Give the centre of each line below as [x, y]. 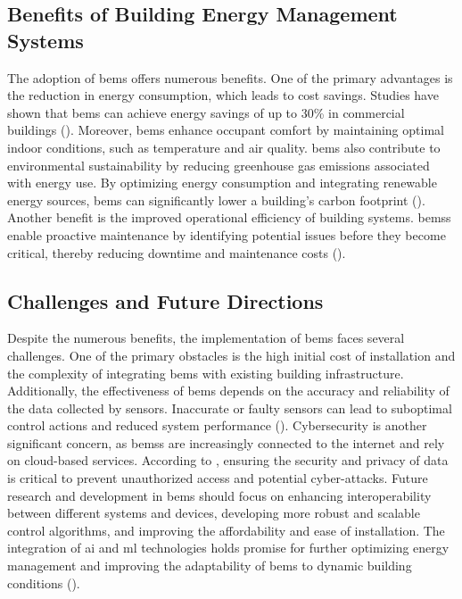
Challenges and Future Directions [165, 300]
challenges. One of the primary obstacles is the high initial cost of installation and [231, 355]
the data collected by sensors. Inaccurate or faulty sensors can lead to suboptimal [230, 408]
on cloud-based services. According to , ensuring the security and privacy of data [228, 460]
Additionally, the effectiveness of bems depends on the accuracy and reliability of [228, 391]
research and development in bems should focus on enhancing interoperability [219, 495]
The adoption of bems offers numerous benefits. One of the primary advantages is [230, 77]
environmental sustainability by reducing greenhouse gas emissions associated [219, 165]
